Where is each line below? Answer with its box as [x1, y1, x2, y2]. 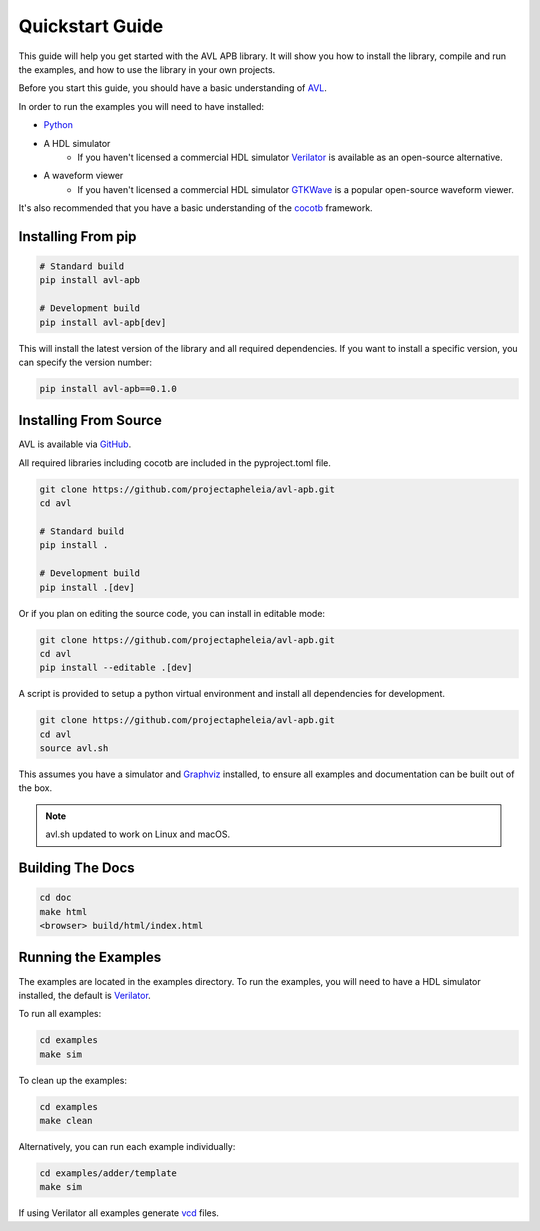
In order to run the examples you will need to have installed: [18, 100, 265, 112]
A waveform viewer [43, 170, 124, 182]
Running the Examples [18, 949, 162, 966]
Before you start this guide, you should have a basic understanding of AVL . [18, 82, 327, 94]
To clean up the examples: [18, 1074, 127, 1086]
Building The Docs [18, 860, 135, 877]
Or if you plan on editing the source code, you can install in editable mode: [18, 607, 325, 619]
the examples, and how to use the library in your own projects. [18, 63, 276, 75]
